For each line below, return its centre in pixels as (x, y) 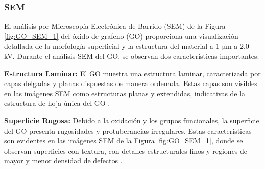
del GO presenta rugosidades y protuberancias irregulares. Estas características (128, 130)
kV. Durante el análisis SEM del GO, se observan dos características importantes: (132, 56)
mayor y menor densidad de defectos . (63, 161)
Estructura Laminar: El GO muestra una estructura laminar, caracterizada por (132, 73)
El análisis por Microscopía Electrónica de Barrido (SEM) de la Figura (115, 26)
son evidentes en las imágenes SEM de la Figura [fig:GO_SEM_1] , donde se (124, 141)
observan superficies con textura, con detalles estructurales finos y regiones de (126, 150)
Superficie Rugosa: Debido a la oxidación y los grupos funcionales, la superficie (132, 120)
